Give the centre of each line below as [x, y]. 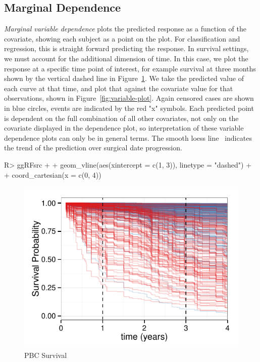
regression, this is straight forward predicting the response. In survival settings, [126, 48]
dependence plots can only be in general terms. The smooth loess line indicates [128, 137]
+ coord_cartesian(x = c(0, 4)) [53, 174]
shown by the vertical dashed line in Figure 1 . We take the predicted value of [124, 78]
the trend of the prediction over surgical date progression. [93, 148]
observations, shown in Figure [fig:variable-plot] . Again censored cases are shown [129, 98]
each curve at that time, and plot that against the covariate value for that [119, 88]
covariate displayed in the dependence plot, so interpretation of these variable [124, 128]
